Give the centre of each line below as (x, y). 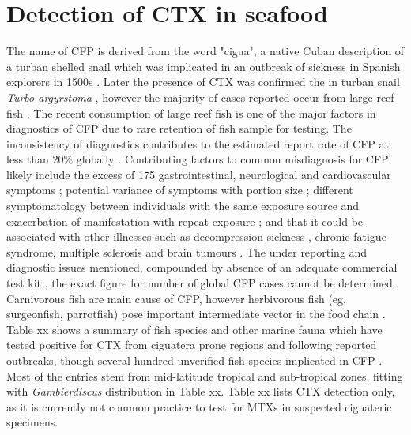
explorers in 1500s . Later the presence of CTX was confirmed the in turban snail (203, 82)
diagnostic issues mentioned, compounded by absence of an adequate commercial (202, 267)
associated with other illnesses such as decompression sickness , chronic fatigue (196, 236)
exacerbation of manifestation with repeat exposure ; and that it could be (185, 221)
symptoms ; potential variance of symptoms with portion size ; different (180, 190)
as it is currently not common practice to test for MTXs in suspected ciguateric (199, 406)
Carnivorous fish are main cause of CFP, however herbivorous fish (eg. (176, 298)
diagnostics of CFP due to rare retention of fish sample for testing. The (179, 128)
